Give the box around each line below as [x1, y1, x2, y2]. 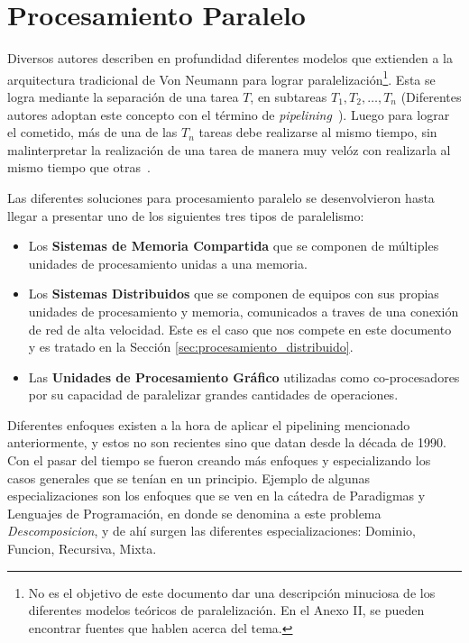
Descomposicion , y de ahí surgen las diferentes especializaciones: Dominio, [7, 521, 416, 540]
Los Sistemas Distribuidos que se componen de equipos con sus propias [28, 284, 439, 303]
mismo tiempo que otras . [7, 158, 151, 177]
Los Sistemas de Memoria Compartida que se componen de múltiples [28, 236, 439, 255]
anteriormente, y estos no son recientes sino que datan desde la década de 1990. [7, 433, 447, 452]
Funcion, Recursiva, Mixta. [7, 539, 157, 558]
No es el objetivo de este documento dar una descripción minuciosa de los [28, 583, 436, 602]
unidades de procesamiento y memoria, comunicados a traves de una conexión [28, 301, 459, 320]
